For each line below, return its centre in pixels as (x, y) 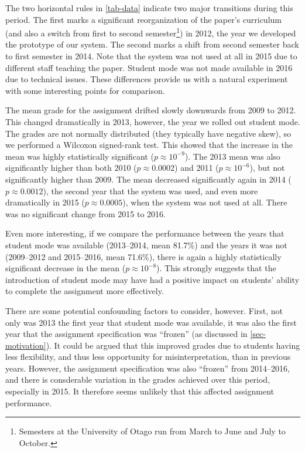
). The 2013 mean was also (232, 156)
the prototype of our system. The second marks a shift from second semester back (152, 44)
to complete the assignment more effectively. (85, 291)
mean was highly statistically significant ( (80, 156)
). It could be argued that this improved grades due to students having (173, 345)
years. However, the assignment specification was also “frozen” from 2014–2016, (148, 368)
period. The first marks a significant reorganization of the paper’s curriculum (143, 19)
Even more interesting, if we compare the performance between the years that (145, 233)
